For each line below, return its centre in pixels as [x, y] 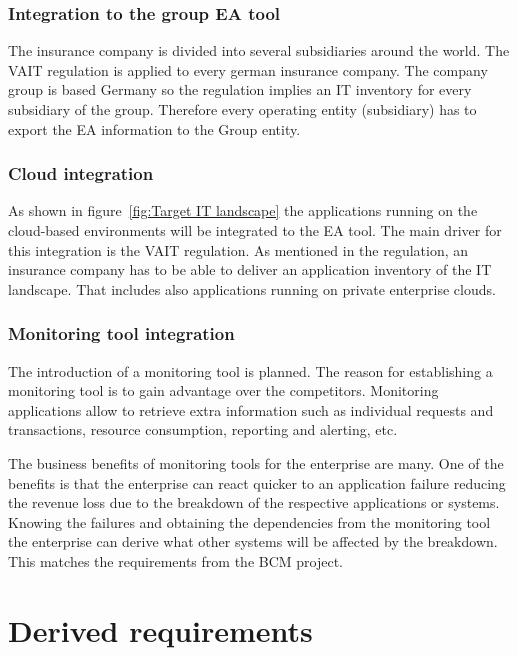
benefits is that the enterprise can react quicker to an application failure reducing [257, 482]
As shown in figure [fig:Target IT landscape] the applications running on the [243, 210]
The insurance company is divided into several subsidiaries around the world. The [259, 50]
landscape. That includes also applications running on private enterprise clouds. [252, 288]
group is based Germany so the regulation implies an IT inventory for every [240, 89]
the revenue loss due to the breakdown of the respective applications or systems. [254, 502]
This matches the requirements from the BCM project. [175, 560]
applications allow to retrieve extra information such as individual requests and [251, 409]
